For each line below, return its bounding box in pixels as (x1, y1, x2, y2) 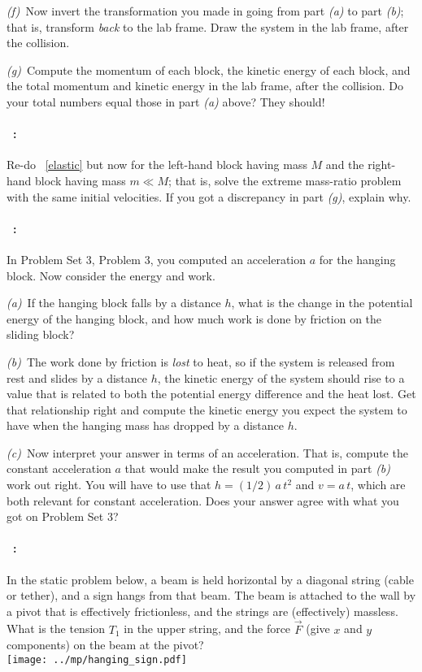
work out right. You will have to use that (7, 476, 211, 493)
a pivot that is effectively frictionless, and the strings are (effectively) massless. (7, 602, 398, 619)
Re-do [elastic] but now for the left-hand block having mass (7, 156, 307, 173)
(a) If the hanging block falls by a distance (7, 294, 221, 311)
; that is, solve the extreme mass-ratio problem (168, 171, 402, 189)
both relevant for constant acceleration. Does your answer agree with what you (7, 492, 399, 509)
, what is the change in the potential (231, 294, 413, 311)
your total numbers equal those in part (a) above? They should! (7, 93, 325, 110)
